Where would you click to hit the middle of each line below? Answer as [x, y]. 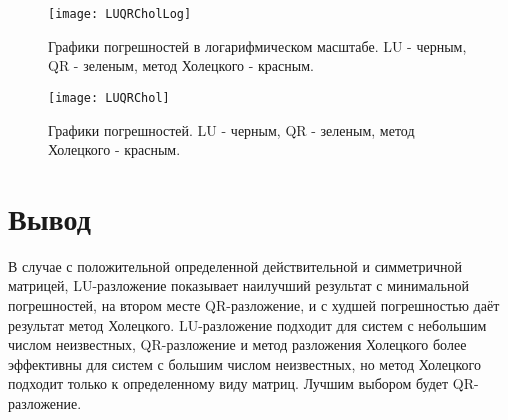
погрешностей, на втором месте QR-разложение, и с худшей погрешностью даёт [254, 305]
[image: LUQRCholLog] [120, 14]
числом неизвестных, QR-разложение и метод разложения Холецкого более [237, 344]
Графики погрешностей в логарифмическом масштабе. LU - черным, [257, 45]
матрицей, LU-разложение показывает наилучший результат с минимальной [238, 285]
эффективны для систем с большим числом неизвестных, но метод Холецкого [244, 363]
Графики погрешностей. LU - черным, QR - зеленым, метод [231, 129]
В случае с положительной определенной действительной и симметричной [235, 265]
